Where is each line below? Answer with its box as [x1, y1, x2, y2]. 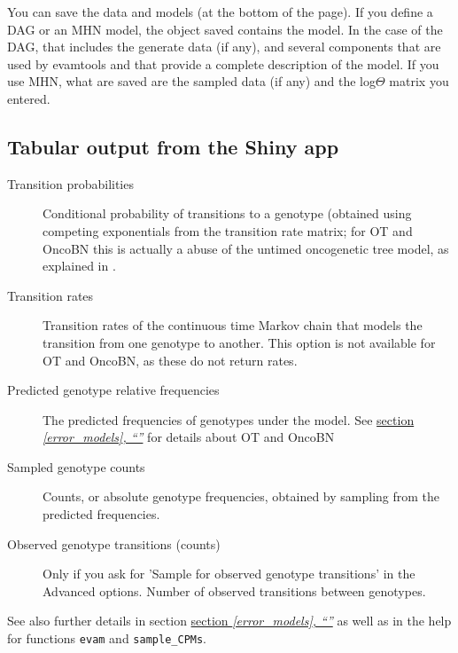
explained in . [43, 256, 116, 275]
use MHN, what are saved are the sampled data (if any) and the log [7, 72, 376, 90]
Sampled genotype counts [7, 457, 145, 476]
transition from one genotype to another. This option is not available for [43, 333, 436, 351]
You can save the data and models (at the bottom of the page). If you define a [7, 3, 433, 20]
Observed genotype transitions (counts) [7, 534, 221, 553]
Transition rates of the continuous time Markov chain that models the [43, 316, 423, 334]
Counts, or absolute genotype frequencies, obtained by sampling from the [43, 487, 440, 506]
